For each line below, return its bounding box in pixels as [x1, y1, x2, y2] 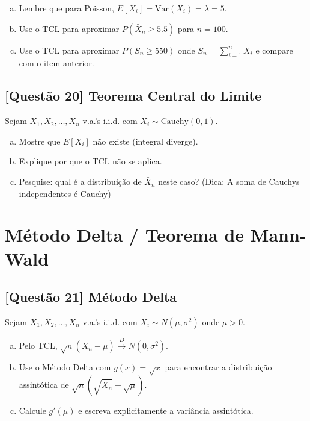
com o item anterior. [19, 57, 94, 69]
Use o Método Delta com [19, 361, 111, 373]
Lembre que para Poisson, [19, 2, 114, 14]
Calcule [19, 404, 46, 417]
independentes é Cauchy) [19, 187, 111, 199]
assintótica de [19, 378, 69, 391]
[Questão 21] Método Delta [5, 287, 177, 306]
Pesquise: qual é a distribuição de [19, 175, 142, 187]
